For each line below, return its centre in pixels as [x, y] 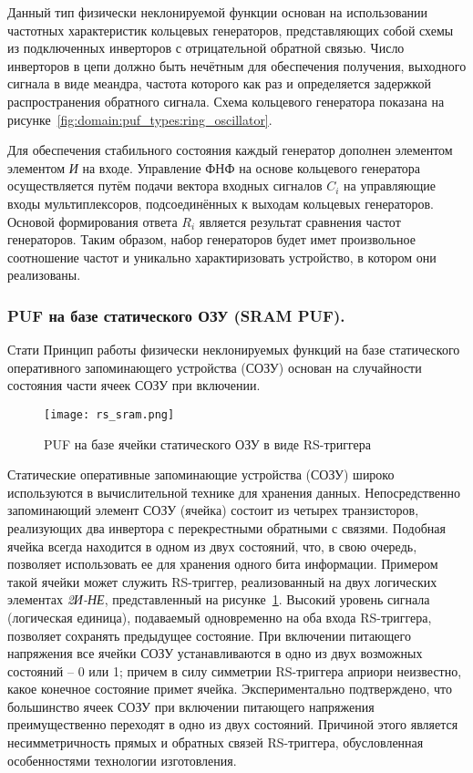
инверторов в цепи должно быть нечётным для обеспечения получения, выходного [237, 65]
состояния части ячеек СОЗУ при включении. [134, 385]
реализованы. [44, 275]
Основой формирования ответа [93, 221]
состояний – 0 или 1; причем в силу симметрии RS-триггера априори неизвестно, [235, 670]
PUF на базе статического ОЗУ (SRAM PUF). [176, 315]
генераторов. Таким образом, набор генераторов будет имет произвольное [211, 239]
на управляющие [390, 186]
